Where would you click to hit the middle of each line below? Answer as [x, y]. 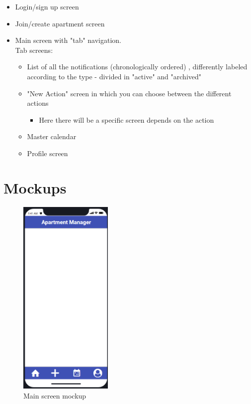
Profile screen [47, 153]
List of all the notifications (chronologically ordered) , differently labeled [137, 67]
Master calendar [52, 136]
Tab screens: [34, 50]
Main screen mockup [55, 396]
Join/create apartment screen [60, 23]
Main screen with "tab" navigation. [68, 40]
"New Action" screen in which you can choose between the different [129, 93]
